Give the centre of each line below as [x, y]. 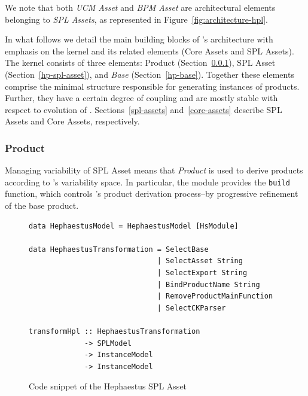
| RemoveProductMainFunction [215, 296]
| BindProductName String [208, 284]
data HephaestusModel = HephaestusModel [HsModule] [134, 226]
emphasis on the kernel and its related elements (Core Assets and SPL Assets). [150, 51]
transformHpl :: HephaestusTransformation [115, 331]
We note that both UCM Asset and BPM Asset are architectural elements [140, 7]
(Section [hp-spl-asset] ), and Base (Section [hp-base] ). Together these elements [150, 74]
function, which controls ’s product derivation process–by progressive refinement [152, 194]
